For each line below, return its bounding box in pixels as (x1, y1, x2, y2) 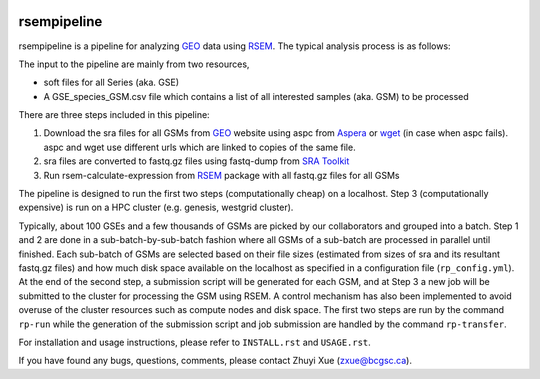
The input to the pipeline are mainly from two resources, (18, 58, 250, 70)
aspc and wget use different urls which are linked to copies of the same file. (43, 141, 356, 153)
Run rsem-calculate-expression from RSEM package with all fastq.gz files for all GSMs (43, 169, 400, 181)
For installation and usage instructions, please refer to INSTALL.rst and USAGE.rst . (18, 336, 372, 348)
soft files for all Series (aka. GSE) (43, 76, 180, 89)
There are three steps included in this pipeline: (18, 109, 210, 121)
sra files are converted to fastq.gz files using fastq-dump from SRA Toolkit (43, 155, 350, 167)
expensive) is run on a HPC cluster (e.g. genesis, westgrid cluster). (18, 201, 294, 214)
